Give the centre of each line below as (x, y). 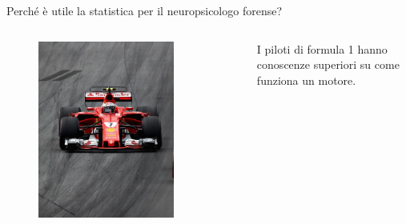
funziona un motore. (306, 80)
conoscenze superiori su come (328, 64)
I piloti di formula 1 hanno (322, 48)
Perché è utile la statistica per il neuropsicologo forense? (145, 10)
